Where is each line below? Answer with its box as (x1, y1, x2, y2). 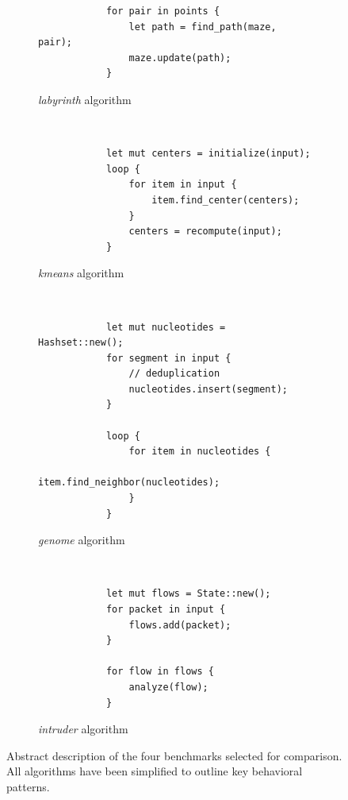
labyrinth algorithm (38, 91, 132, 107)
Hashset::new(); (38, 337, 124, 349)
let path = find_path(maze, (128, 21, 277, 33)
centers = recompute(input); (128, 226, 282, 238)
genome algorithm (38, 531, 125, 548)
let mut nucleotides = (105, 321, 226, 333)
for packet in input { (105, 604, 226, 615)
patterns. (6, 778, 50, 794)
